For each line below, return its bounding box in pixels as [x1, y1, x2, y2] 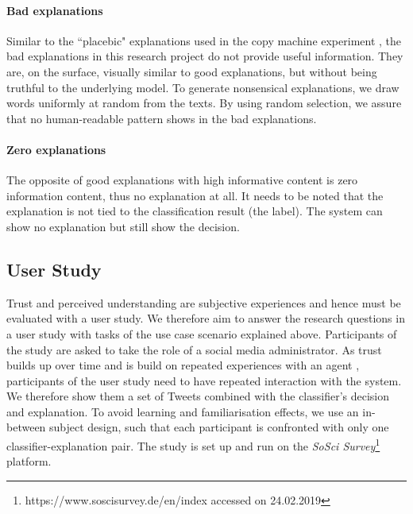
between [6, 419, 46, 435]
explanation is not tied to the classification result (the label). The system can [6, 203, 383, 219]
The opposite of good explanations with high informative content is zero [6, 172, 358, 188]
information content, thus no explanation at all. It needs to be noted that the [6, 187, 384, 203]
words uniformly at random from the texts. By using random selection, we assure [6, 95, 402, 111]
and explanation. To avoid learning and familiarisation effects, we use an [6, 403, 359, 419]
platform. [6, 453, 52, 470]
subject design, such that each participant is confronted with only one [49, 419, 389, 435]
